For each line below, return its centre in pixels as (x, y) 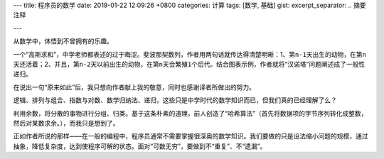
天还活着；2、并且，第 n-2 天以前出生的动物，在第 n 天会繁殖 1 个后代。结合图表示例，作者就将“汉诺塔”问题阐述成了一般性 (189, 64)
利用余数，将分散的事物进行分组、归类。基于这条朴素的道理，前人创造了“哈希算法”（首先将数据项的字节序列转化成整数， (190, 113)
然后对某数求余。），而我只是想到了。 (66, 123)
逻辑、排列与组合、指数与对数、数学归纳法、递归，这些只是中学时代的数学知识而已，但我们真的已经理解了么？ (175, 100)
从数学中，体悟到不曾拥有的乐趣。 (63, 41)
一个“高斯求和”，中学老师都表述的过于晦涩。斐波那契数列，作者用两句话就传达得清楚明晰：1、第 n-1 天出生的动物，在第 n (190, 54)
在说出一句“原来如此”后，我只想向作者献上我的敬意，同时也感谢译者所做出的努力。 (134, 87)
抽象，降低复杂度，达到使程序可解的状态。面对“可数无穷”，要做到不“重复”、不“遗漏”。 (140, 146)
